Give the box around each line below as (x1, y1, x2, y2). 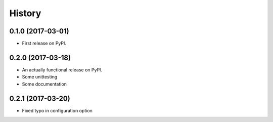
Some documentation (22, 81, 67, 87)
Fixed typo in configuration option (22, 107, 93, 113)
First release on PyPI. (22, 40, 67, 47)
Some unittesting (22, 74, 58, 80)
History (9, 8, 41, 19)
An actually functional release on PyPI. (22, 66, 103, 73)
